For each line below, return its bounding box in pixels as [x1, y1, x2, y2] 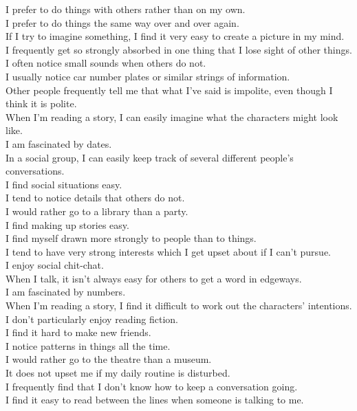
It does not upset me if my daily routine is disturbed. [6, 366, 230, 380]
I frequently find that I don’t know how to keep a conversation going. [6, 379, 298, 393]
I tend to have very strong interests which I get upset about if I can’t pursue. [6, 244, 332, 258]
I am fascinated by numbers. [6, 285, 126, 299]
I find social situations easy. [6, 177, 122, 191]
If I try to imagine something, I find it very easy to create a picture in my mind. [6, 29, 345, 43]
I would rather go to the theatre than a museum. [6, 352, 212, 366]
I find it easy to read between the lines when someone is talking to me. [6, 392, 304, 407]
